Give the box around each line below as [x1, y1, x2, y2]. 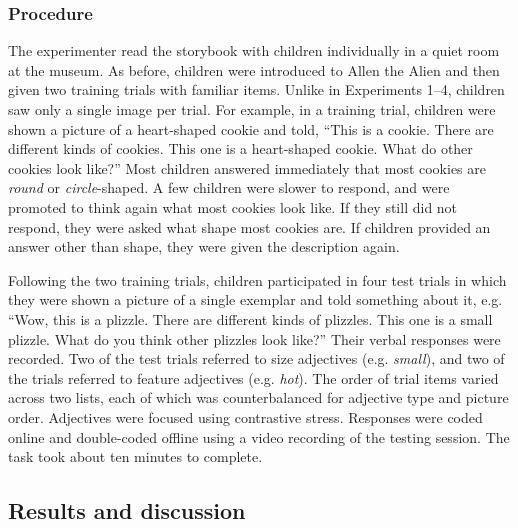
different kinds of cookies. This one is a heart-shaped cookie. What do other [8, 138, 473, 159]
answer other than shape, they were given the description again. [8, 236, 400, 257]
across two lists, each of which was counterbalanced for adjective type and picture [8, 387, 509, 408]
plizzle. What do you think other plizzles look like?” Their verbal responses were [8, 328, 501, 349]
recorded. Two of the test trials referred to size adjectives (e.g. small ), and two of [8, 348, 505, 369]
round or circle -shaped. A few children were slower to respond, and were [8, 177, 450, 198]
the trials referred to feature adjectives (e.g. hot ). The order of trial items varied [8, 367, 499, 388]
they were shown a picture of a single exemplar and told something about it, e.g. [8, 289, 503, 310]
